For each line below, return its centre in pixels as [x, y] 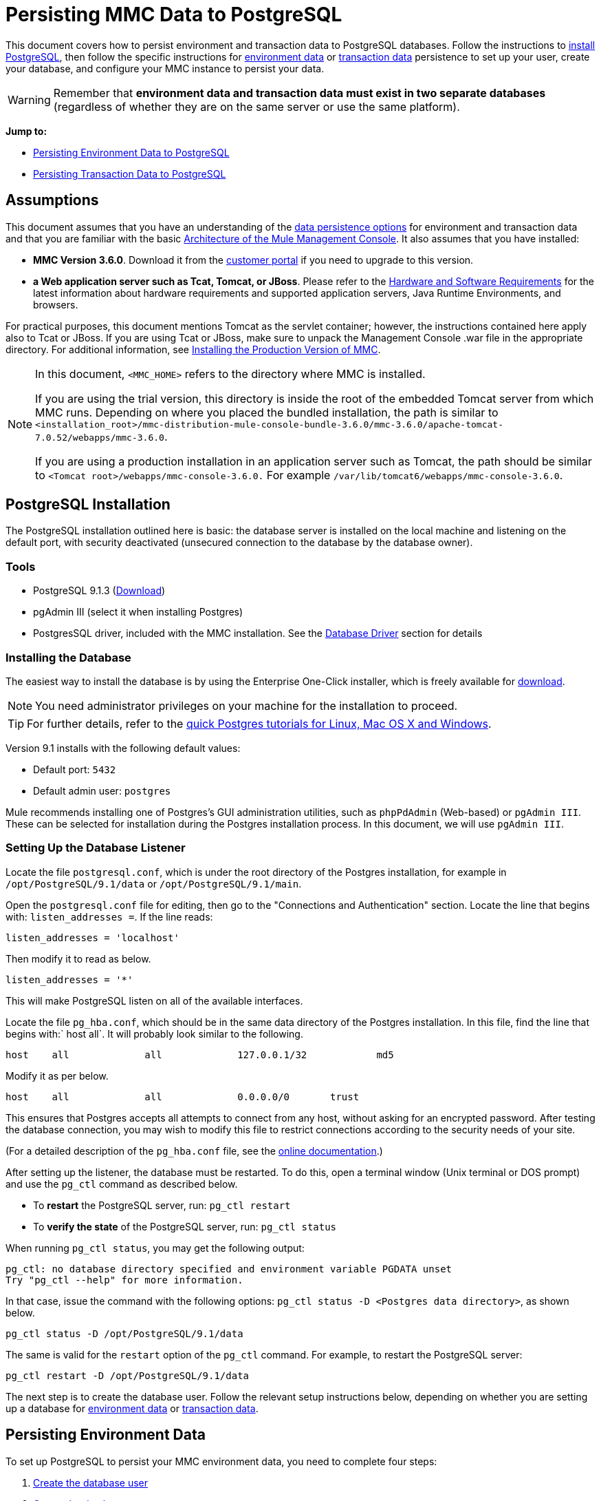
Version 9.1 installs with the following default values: [123, 748]
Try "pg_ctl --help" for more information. [124, 1280]
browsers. [56, 304]
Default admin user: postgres [102, 790]
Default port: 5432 [75, 769]
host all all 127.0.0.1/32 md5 [200, 1054]
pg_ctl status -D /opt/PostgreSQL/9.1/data [124, 1333]
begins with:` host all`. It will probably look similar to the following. [154, 1033]
